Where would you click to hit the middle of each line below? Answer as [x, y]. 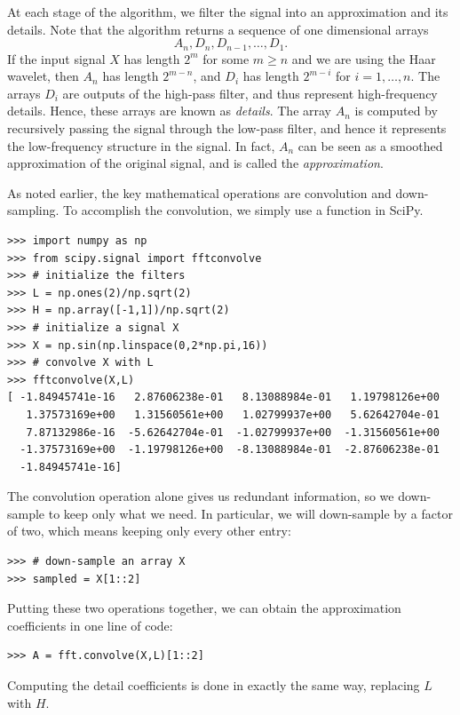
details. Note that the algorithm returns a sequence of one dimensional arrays [218, 29]
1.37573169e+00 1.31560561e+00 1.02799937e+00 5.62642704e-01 [233, 414]
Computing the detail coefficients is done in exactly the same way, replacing [214, 685]
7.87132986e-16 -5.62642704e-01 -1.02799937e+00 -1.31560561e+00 [233, 432]
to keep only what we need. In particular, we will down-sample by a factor [250, 513]
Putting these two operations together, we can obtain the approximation [204, 608]
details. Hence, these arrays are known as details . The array [169, 111]
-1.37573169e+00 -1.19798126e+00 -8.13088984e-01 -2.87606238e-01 [230, 450]
